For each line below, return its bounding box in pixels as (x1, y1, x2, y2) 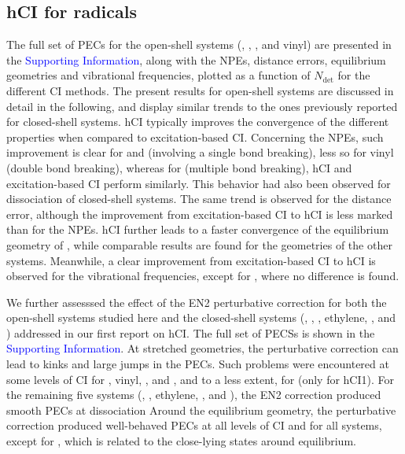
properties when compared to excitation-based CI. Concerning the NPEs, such (6, 128, 384, 145)
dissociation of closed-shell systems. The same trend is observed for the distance (6, 190, 392, 207)
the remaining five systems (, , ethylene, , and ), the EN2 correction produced (6, 386, 381, 403)
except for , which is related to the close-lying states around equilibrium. (6, 433, 356, 449)
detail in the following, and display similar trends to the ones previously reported (6, 98, 398, 114)
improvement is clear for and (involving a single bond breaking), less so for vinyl (6, 144, 394, 161)
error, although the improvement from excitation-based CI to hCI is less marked (6, 205, 393, 222)
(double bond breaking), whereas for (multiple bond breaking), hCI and (6, 159, 352, 175)
